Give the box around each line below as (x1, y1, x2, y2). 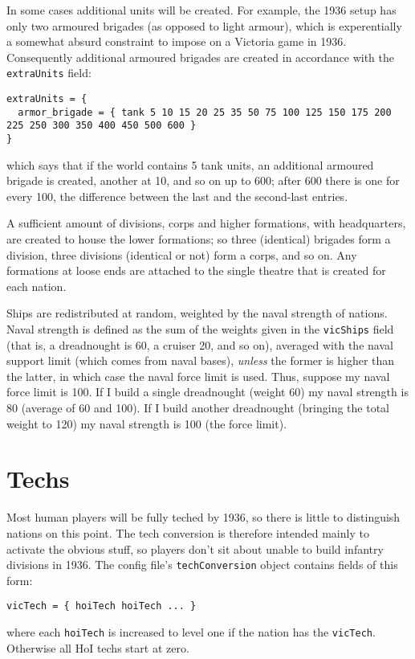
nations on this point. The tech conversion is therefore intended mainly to (6, 524, 369, 541)
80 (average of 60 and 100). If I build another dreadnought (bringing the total (6, 399, 389, 416)
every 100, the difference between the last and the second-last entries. (6, 187, 348, 204)
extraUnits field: (6, 64, 92, 81)
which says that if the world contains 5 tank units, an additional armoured (6, 156, 374, 173)
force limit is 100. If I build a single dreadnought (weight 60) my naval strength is (6, 383, 409, 400)
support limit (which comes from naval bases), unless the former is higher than (6, 352, 395, 369)
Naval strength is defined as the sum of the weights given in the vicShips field (6, 321, 394, 337)
